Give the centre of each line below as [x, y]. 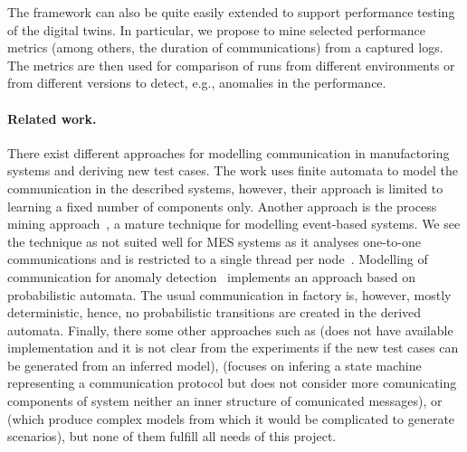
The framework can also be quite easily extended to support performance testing [231, 12]
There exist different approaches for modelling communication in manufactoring [229, 152]
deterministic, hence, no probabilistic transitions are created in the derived [214, 312]
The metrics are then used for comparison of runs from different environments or [231, 65]
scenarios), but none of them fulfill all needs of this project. [172, 436]
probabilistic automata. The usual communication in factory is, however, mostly [229, 294]
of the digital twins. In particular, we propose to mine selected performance [217, 29]
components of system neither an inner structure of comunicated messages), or [225, 401]
